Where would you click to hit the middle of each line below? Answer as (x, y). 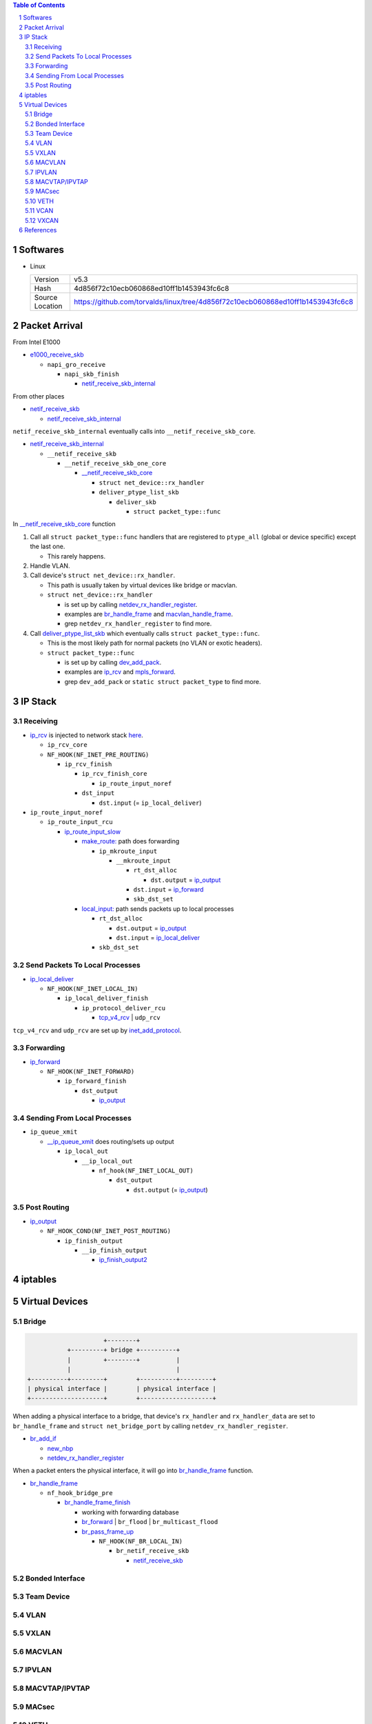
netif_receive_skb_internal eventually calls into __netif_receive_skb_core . (134, 431)
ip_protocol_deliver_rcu (123, 1008)
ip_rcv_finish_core (114, 774)
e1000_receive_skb (57, 354)
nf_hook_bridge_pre (80, 1493)
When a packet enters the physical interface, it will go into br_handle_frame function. (133, 1471)
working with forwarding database (130, 1512)
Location (48, 306)
